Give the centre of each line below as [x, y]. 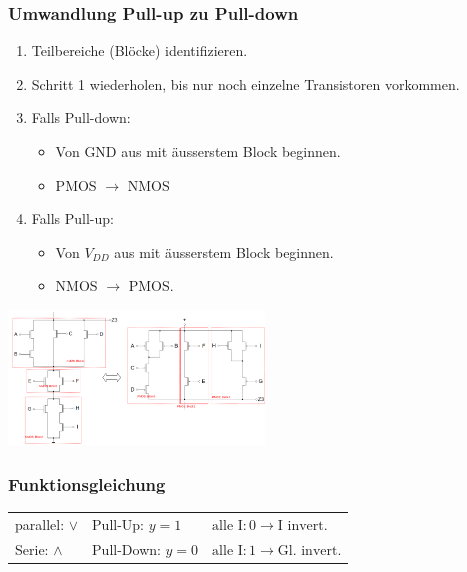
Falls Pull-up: [72, 218]
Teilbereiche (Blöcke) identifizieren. [139, 50]
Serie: [32, 548]
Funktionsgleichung [87, 483]
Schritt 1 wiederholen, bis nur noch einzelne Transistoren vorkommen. [245, 83]
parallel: [40, 523]
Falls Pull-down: [81, 117]
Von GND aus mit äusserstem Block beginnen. [198, 151]
